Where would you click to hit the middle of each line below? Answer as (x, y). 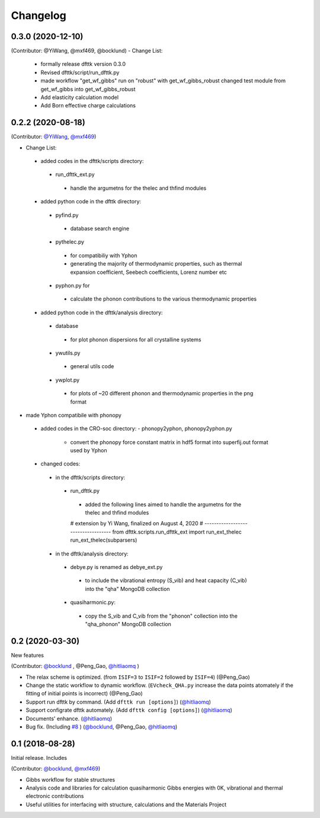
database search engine (100, 229)
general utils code (92, 366)
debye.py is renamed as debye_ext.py (116, 567)
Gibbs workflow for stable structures (71, 779)
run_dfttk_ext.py (75, 174)
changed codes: (60, 464)
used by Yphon (89, 450)
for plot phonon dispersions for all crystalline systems (136, 339)
